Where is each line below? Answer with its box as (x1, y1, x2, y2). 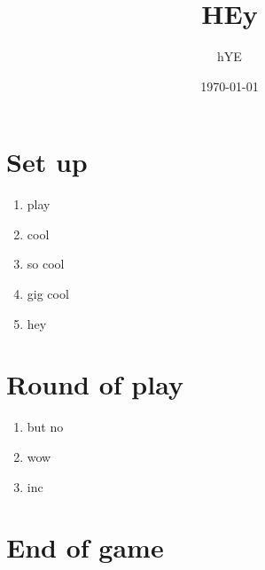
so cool (27, 254, 65, 273)
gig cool (27, 285, 69, 303)
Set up (6, 144, 88, 180)
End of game (6, 529, 164, 566)
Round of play (6, 366, 183, 402)
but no (27, 418, 64, 436)
